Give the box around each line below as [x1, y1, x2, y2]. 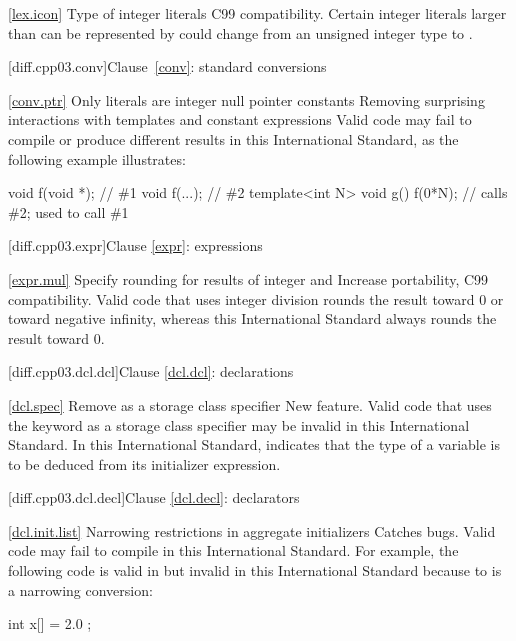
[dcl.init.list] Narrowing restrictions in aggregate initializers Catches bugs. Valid [8, 520, 496, 541]
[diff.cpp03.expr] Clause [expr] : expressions [8, 235, 263, 256]
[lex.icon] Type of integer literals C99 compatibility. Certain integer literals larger [8, 3, 507, 23]
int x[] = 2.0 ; [8, 613, 92, 634]
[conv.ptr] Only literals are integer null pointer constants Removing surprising [8, 89, 485, 110]
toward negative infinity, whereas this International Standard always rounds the [8, 308, 497, 329]
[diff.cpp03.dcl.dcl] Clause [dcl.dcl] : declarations [8, 361, 294, 382]
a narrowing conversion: [8, 579, 153, 600]
